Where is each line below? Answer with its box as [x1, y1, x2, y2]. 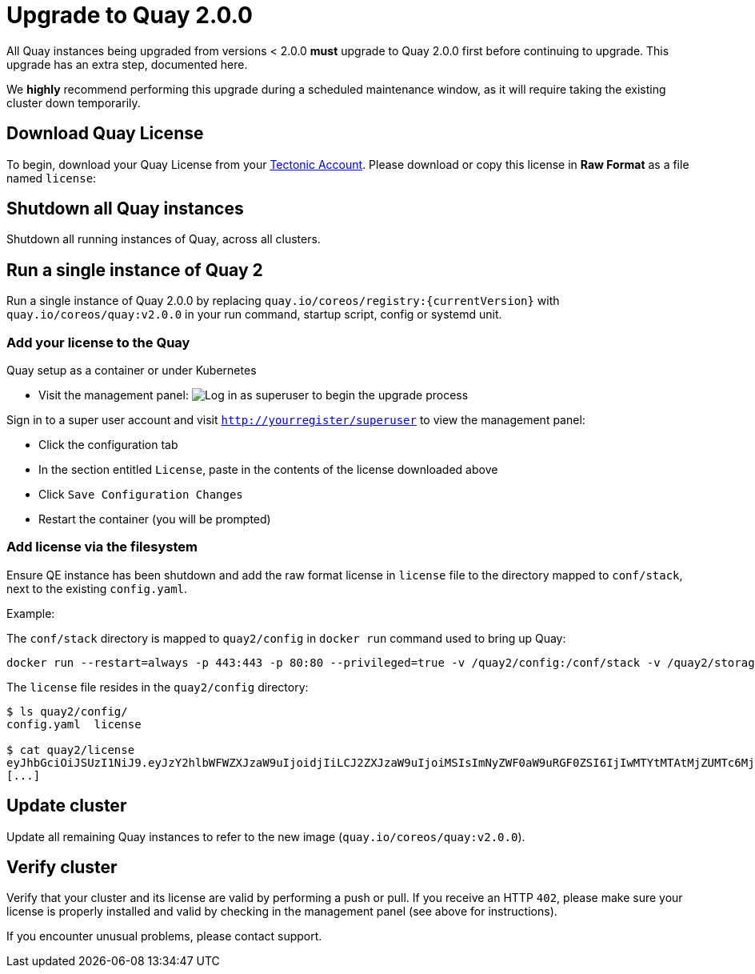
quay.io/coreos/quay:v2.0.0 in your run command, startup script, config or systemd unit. [6, 307, 502, 322]
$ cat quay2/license [6, 743, 135, 756]
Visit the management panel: [38, 388, 189, 403]
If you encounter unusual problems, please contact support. [6, 929, 322, 944]
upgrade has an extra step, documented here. [6, 57, 248, 71]
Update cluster [6, 796, 127, 816]
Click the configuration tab [38, 438, 178, 452]
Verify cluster [6, 857, 118, 878]
